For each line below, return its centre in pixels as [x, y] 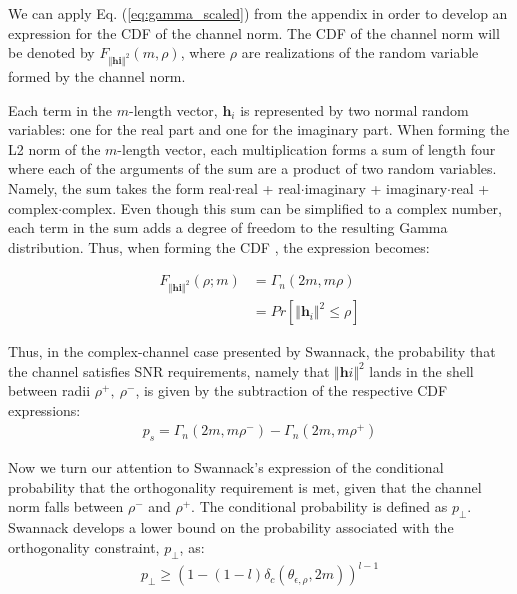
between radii [49, 390]
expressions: [44, 409]
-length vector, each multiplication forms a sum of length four [306, 148]
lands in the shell [421, 370]
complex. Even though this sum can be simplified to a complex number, [282, 207]
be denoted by [51, 52]
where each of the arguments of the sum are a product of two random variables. [252, 168]
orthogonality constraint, [84, 546]
